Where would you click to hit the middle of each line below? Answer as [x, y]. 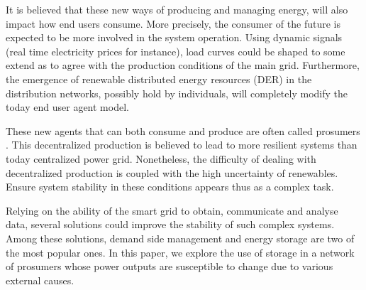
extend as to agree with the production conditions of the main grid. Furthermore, [183, 65]
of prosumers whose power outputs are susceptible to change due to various [170, 266]
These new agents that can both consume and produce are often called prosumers [183, 130]
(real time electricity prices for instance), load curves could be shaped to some [176, 51]
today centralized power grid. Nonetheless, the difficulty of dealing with [161, 158]
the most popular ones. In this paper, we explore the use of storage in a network [180, 252]
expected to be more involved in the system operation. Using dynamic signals [174, 37]
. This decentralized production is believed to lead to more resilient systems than [182, 145]
